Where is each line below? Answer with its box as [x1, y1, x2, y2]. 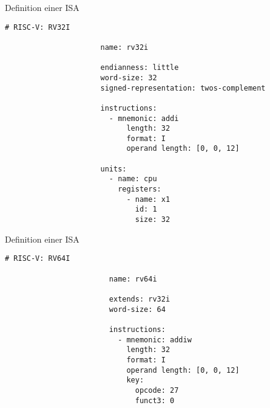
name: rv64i [109, 274, 157, 283]
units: [100, 164, 127, 173]
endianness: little [100, 63, 179, 72]
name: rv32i [100, 43, 149, 52]
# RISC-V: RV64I [5, 254, 70, 263]
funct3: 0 [135, 396, 175, 405]
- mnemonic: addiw [118, 335, 192, 344]
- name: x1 [126, 195, 170, 204]
